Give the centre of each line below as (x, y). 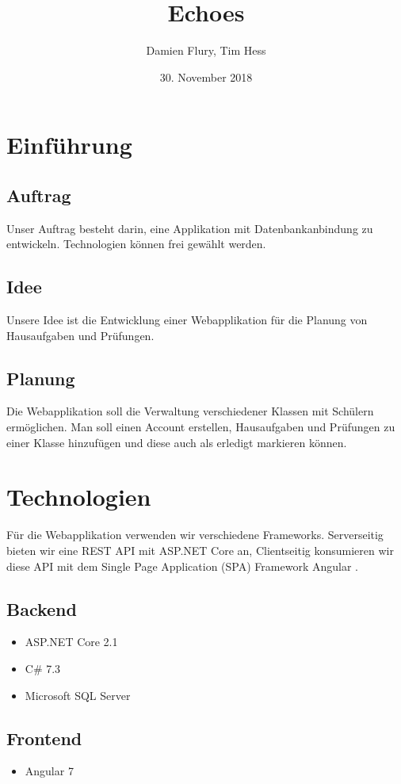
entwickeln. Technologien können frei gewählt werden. (136, 244)
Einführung (69, 145)
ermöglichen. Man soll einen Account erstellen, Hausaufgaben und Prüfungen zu (201, 427)
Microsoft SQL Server (78, 695)
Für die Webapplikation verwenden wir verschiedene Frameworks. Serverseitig (195, 535)
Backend (42, 608)
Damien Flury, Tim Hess (206, 50)
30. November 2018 (206, 76)
